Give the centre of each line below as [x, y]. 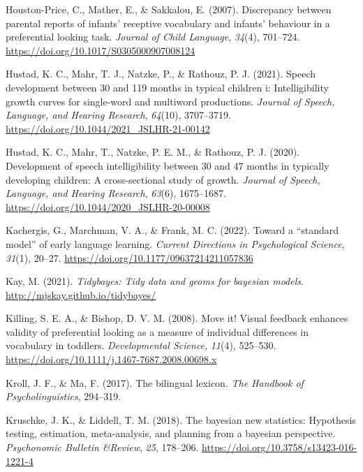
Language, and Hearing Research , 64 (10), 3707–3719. [118, 115]
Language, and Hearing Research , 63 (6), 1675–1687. [116, 193]
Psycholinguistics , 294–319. [64, 396]
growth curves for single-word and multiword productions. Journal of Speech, [170, 101]
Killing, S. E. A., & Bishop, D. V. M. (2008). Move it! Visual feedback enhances [177, 318]
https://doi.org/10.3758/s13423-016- [280, 447]
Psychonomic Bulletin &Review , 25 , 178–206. [102, 447]
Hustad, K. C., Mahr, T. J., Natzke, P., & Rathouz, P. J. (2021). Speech [161, 74]
